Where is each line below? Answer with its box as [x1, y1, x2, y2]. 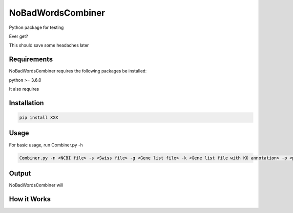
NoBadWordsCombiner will [9, 182, 63, 188]
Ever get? [9, 33, 28, 39]
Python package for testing [9, 24, 64, 30]
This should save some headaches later [9, 42, 89, 48]
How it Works [9, 195, 51, 203]
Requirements [9, 55, 53, 64]
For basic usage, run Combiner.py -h [9, 142, 83, 148]
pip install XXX [19, 115, 59, 120]
